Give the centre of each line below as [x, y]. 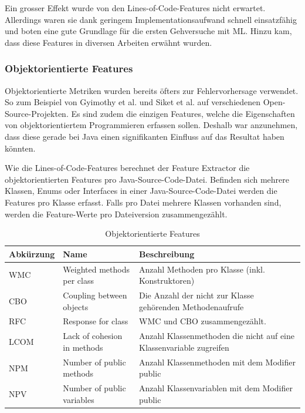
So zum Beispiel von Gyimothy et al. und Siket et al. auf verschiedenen [133, 102]
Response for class [96, 321]
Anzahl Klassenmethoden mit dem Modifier [217, 362]
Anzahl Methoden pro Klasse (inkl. [202, 269]
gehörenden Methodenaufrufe [192, 306]
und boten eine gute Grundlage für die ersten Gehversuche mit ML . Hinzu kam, [148, 31]
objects [76, 306]
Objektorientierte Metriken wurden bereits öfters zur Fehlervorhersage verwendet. [152, 90]
